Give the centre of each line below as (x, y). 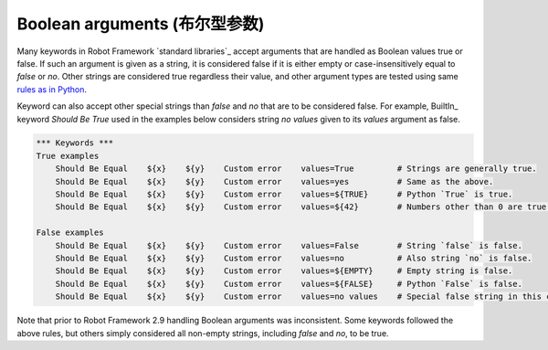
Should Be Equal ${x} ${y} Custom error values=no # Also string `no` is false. (294, 258)
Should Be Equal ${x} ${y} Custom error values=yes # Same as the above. (274, 181)
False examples (70, 233)
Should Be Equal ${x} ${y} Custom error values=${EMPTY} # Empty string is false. (284, 271)
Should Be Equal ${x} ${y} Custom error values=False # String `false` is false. (289, 245)
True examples (68, 156)
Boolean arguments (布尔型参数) (141, 24)
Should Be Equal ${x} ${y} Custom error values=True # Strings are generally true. (296, 169)
